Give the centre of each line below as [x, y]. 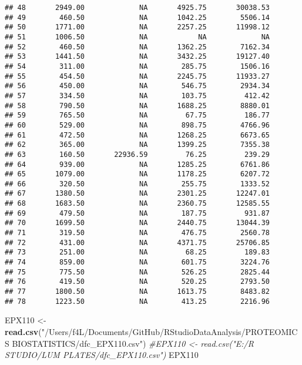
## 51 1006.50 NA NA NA [137, 37]
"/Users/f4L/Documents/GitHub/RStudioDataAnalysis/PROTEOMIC [170, 331]
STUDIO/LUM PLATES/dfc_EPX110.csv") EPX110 [102, 355]
